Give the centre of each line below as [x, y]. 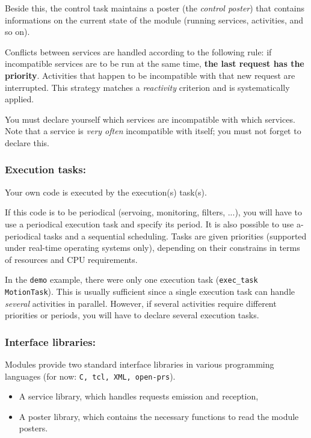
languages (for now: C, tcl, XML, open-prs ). [90, 376]
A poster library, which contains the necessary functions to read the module [159, 416]
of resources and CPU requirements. [71, 259]
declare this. [27, 142]
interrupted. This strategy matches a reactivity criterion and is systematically [147, 87]
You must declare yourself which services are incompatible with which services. [150, 119]
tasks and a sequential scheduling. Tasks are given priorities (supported [175, 236]
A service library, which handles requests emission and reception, [139, 396]
